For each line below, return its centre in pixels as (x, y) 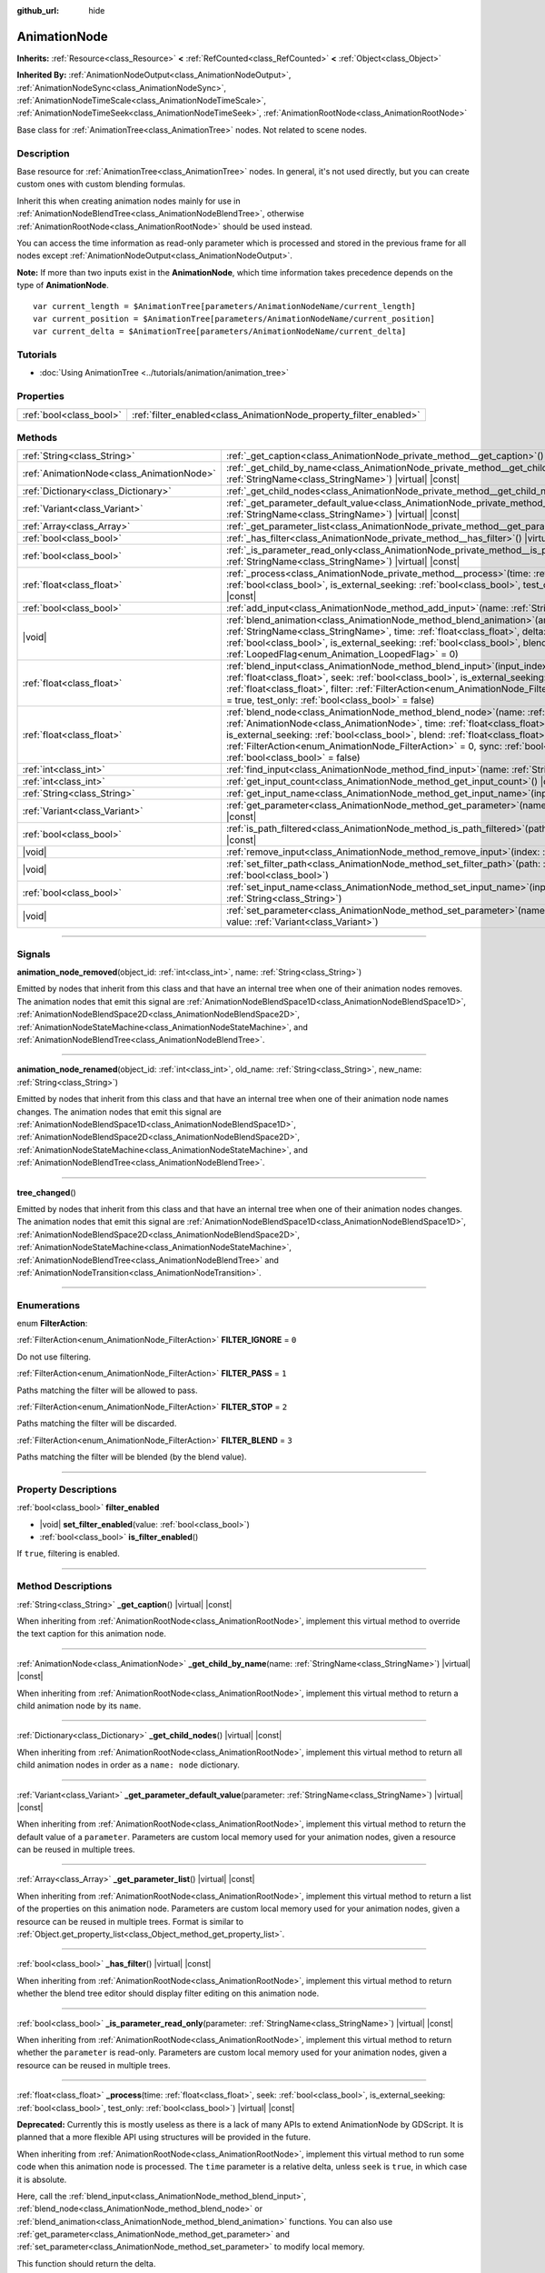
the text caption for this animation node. (92, 1634)
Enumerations (49, 1305)
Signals (34, 954)
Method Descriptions (64, 1587)
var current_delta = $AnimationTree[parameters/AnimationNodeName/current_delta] (220, 331)
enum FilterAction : (52, 1324)
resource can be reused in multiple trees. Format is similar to (130, 1921)
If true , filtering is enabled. (68, 1554)
